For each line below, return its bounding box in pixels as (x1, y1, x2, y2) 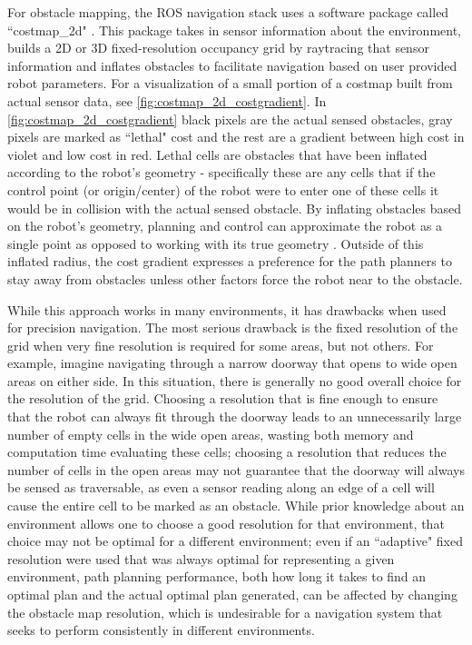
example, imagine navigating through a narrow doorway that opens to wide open (7, 353, 457, 372)
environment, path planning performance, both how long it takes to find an (7, 567, 427, 586)
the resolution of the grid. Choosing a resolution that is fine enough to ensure (7, 389, 438, 408)
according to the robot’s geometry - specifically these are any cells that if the (7, 163, 436, 182)
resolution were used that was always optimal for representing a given (7, 549, 395, 568)
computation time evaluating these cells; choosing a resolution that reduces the (7, 442, 447, 461)
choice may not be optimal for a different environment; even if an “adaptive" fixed (7, 531, 463, 551)
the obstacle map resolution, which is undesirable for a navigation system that (7, 602, 443, 621)
